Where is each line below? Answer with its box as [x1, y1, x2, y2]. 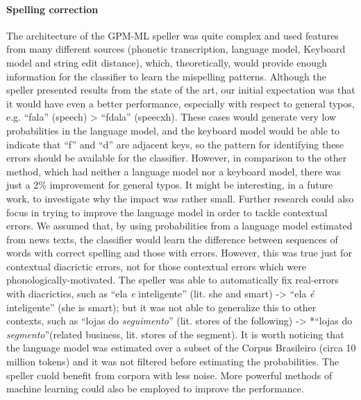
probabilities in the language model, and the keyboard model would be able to [6, 123, 340, 137]
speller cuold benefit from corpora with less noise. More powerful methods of [6, 367, 333, 382]
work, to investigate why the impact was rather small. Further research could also [6, 191, 354, 205]
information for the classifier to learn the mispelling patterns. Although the [6, 69, 326, 83]
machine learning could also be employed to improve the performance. [6, 381, 304, 396]
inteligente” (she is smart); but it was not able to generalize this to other [6, 299, 317, 314]
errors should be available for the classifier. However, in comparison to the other [6, 150, 347, 165]
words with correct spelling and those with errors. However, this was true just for [6, 245, 352, 260]
